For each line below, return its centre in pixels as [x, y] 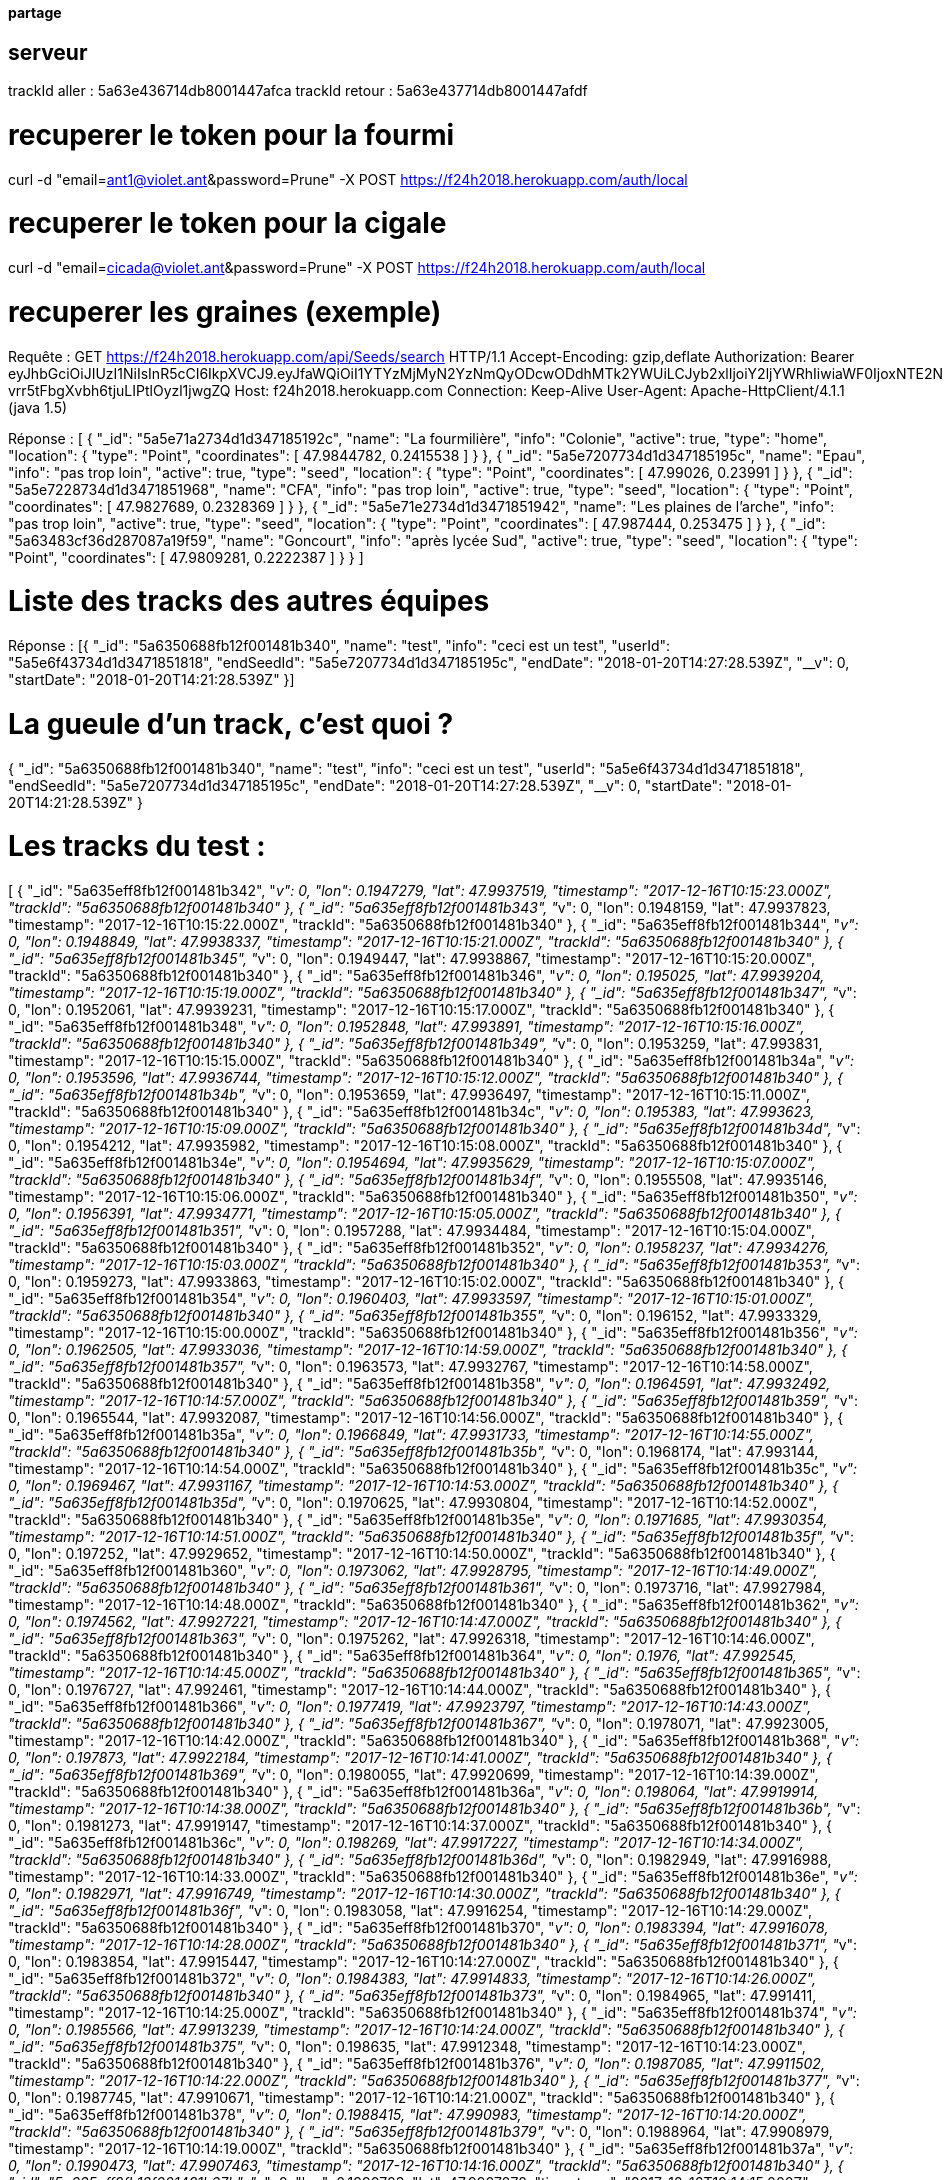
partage [35, 12]
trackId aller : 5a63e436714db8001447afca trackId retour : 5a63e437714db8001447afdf [298, 91]
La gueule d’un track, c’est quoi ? [231, 723]
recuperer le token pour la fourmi [231, 134]
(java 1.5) [38, 407]
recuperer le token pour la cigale [227, 223]
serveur [48, 52]
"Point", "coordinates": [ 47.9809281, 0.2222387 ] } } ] [186, 557]
